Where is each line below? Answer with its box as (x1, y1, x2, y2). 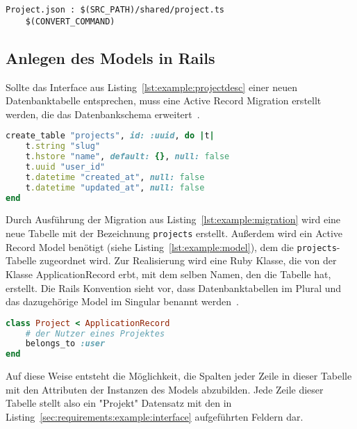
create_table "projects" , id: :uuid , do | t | (6, 131, 215, 141)
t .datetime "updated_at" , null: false (25, 182, 205, 193)
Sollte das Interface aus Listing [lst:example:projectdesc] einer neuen (6, 79, 297, 94)
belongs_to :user (25, 339, 106, 349)
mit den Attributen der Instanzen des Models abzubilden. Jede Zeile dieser (6, 382, 324, 396)
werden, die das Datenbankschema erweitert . (6, 106, 200, 121)
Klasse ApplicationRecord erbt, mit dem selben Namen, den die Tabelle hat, (6, 266, 331, 281)
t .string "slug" (25, 141, 101, 152)
